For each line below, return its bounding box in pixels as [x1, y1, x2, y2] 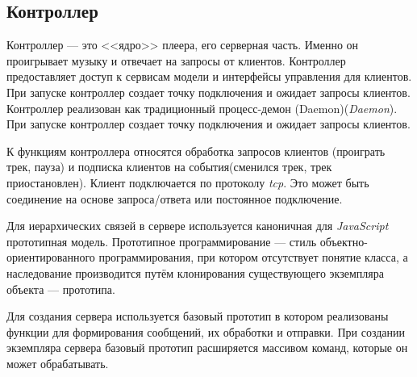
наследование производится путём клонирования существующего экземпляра [6, 264, 384, 281]
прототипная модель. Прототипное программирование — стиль [6, 232, 317, 249]
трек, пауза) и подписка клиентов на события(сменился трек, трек [6, 158, 332, 175]
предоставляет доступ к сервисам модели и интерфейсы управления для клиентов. [6, 68, 412, 85]
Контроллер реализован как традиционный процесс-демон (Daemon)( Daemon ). [6, 99, 398, 116]
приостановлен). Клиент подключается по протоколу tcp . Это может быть [6, 174, 369, 191]
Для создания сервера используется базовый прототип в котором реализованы [6, 308, 389, 325]
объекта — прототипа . [6, 280, 115, 297]
